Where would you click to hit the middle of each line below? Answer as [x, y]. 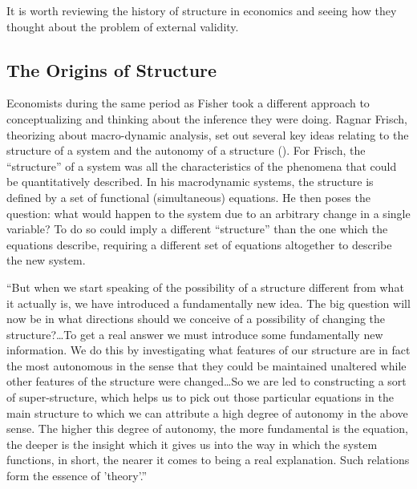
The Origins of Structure [112, 69]
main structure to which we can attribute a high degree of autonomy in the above [207, 412]
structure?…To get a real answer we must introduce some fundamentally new [195, 334]
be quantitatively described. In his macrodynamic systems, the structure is [190, 182]
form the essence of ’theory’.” [77, 476]
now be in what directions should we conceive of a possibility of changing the [196, 319]
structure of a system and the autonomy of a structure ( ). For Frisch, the [186, 150]
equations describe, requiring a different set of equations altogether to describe [199, 244]
